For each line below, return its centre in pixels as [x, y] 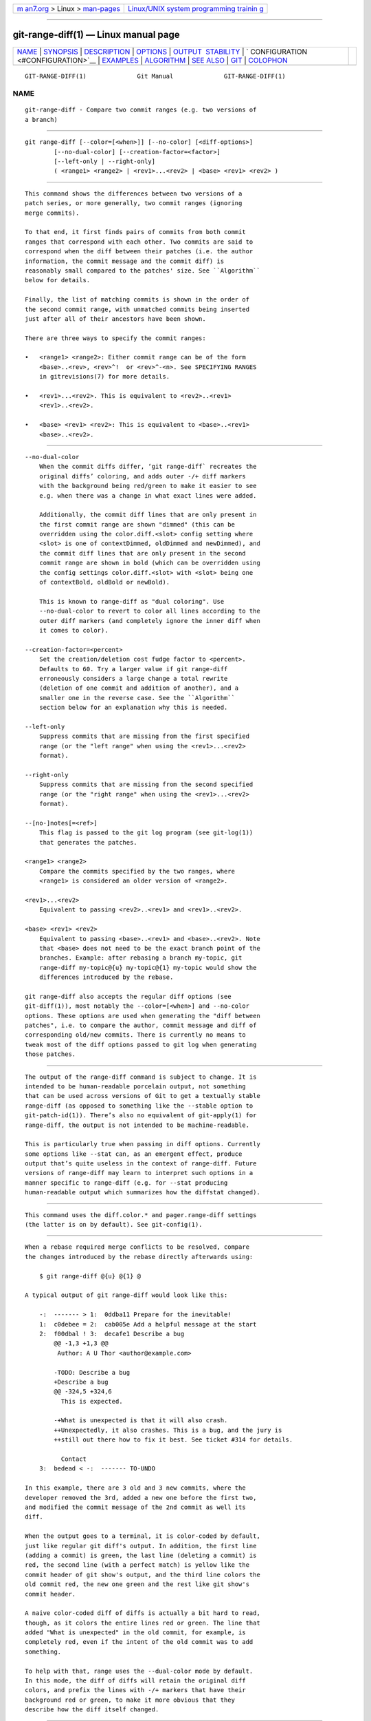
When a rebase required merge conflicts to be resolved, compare [137, 1247]
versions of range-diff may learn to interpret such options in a [139, 1173]
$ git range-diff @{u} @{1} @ [90, 1276]
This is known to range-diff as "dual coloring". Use [132, 601]
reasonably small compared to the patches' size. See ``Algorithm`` [143, 271]
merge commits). [52, 213]
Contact [74, 1459]
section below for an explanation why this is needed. [133, 708]
